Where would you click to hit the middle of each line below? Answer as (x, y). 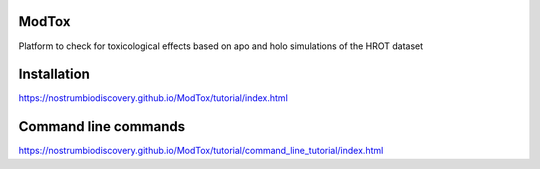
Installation (54, 74)
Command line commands (101, 126)
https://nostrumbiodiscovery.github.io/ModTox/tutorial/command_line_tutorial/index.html (201, 151)
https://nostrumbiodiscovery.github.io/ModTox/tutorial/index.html (153, 98)
